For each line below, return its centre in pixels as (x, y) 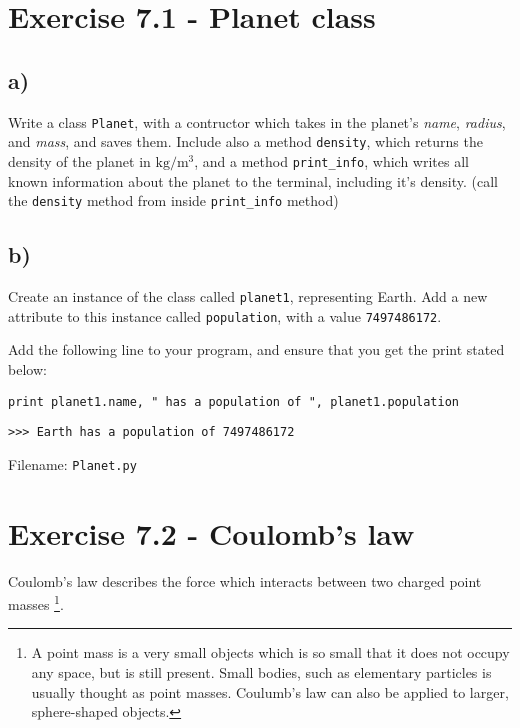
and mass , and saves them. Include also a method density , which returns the (245, 141)
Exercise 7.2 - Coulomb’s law (211, 532)
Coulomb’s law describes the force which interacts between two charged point (245, 580)
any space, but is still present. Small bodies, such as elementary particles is (261, 672)
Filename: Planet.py (72, 463)
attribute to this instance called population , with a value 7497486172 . (225, 315)
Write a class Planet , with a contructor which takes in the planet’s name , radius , (257, 121)
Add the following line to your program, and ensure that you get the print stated (256, 349)
